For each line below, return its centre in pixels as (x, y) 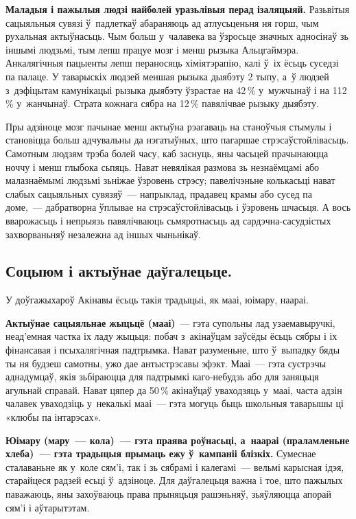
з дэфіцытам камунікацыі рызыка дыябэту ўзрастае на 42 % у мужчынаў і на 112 (176, 90)
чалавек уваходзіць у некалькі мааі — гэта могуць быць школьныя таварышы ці (175, 403)
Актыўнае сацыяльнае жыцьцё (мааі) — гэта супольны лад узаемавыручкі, (170, 322)
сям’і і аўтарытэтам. (48, 507)
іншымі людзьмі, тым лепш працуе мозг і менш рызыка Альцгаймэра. (152, 49)
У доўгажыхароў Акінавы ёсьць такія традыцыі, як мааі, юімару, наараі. (157, 300)
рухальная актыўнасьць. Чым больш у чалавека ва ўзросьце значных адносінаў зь (177, 36)
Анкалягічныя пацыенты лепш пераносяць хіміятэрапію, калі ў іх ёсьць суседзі (172, 63)
